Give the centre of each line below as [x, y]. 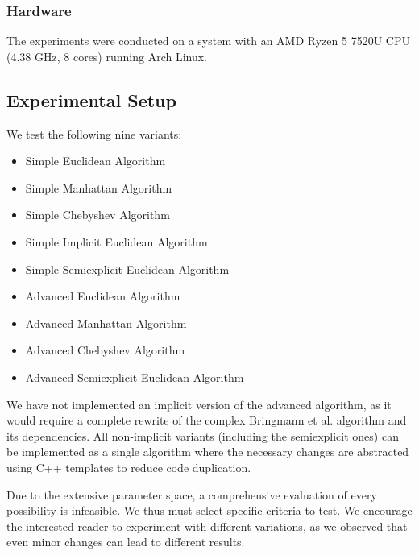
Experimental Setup [91, 99]
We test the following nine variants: [94, 133]
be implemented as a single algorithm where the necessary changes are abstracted [208, 451]
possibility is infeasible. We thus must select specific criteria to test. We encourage [209, 510]
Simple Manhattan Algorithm [99, 187]
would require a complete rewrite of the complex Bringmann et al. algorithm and [207, 420]
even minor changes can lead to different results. [126, 542]
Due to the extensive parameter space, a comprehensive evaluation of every [192, 494]
